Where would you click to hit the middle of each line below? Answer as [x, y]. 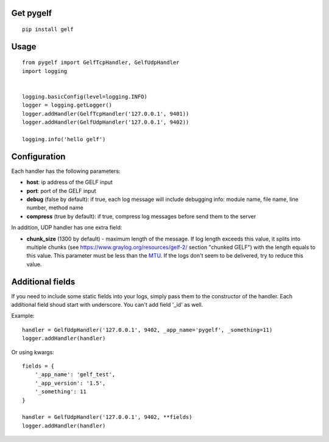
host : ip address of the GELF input [69, 182]
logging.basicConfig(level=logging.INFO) [85, 96]
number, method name [55, 208]
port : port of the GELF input [62, 191]
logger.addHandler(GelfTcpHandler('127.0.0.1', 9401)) [106, 114]
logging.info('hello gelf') [64, 139]
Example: [23, 316]
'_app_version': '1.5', [70, 383]
